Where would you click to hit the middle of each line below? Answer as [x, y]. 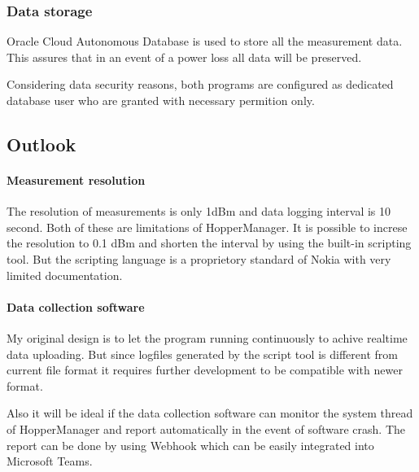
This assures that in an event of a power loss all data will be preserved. [184, 57]
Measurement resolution [76, 179]
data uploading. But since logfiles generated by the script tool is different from [202, 354]
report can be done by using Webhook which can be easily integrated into [190, 445]
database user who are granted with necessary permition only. [161, 100]
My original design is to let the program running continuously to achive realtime [207, 337]
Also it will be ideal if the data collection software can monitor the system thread [210, 413]
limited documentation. [65, 275]
